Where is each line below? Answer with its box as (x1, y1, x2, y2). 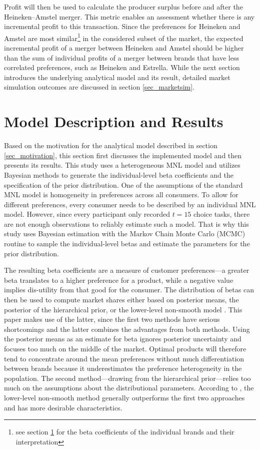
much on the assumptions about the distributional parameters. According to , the (4, 382, 254, 393)
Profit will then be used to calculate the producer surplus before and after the (4, 2, 243, 12)
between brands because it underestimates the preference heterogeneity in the (4, 363, 242, 373)
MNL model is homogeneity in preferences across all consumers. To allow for (4, 189, 238, 200)
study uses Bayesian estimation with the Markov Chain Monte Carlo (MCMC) (4, 228, 245, 239)
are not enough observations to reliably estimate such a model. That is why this (4, 218, 249, 229)
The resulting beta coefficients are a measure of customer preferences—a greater (4, 265, 249, 275)
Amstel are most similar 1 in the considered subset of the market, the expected (4, 31, 243, 43)
